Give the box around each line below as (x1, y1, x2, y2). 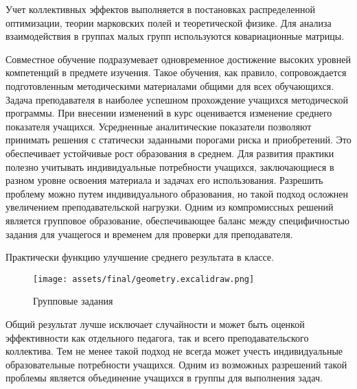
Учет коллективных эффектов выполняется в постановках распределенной (5, 2, 315, 16)
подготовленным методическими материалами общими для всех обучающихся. (5, 78, 334, 93)
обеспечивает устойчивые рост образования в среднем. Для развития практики (5, 145, 334, 160)
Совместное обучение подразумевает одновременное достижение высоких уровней (5, 51, 351, 66)
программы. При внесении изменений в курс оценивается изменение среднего (5, 106, 332, 120)
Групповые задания (33, 294, 113, 308)
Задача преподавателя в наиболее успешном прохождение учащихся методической (5, 92, 348, 106)
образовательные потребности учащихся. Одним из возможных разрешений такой (5, 357, 347, 371)
